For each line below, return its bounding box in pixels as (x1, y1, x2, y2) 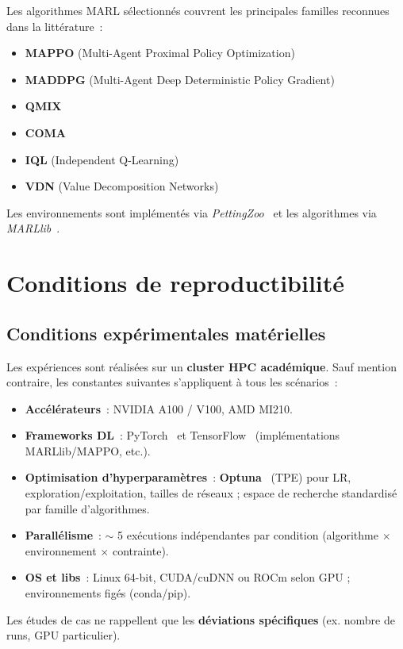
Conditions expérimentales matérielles (6, 321, 326, 345)
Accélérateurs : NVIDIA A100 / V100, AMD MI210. (25, 400, 293, 417)
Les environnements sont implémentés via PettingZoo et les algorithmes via (6, 204, 377, 221)
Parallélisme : (25, 527, 102, 543)
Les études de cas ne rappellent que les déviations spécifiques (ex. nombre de (6, 611, 395, 628)
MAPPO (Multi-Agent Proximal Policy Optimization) (25, 44, 295, 61)
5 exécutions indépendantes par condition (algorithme (117, 527, 378, 543)
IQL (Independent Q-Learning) (25, 151, 179, 167)
